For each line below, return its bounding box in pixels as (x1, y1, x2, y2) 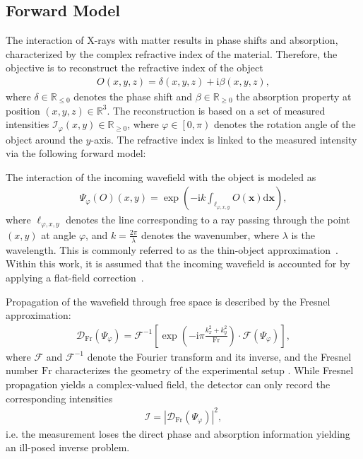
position (6, 103, 40, 117)
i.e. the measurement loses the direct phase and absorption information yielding (6, 426, 350, 441)
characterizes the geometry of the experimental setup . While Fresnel (55, 363, 354, 378)
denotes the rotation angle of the (213, 117, 356, 132)
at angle (41, 227, 76, 242)
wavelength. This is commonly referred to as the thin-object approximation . (6, 242, 338, 257)
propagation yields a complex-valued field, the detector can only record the (6, 376, 331, 391)
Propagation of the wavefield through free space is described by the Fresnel (6, 294, 331, 308)
